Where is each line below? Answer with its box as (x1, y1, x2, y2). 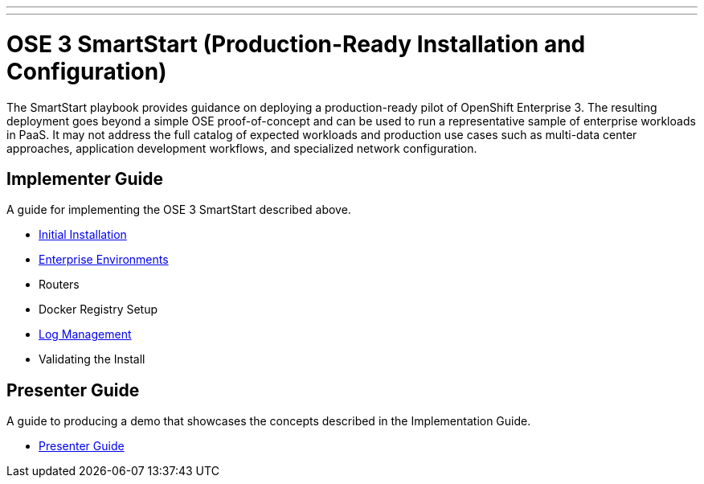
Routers (39, 277, 80, 292)
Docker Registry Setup (39, 302, 158, 317)
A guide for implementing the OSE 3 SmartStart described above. (6, 203, 351, 217)
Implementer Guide (6, 168, 164, 189)
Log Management (39, 327, 132, 342)
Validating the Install (39, 352, 145, 367)
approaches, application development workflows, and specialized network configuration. (6, 141, 477, 155)
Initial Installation (39, 228, 127, 242)
